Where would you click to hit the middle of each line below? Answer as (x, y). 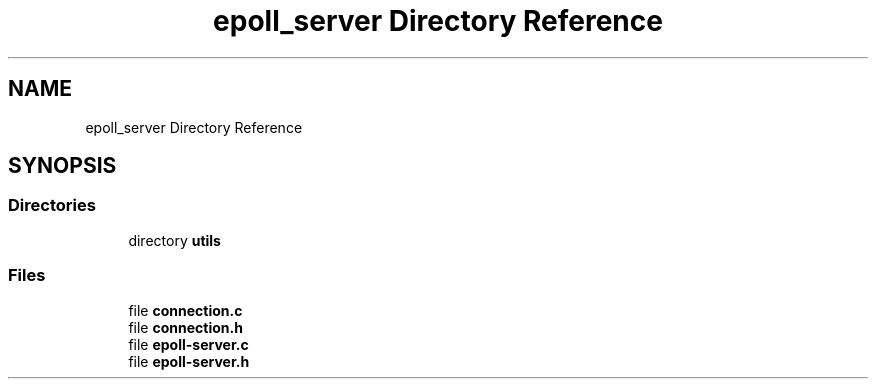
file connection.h (185, 327)
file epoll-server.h (189, 361)
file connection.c (185, 310)
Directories (52, 205)
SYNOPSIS (62, 166)
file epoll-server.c (188, 344)
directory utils (174, 240)
